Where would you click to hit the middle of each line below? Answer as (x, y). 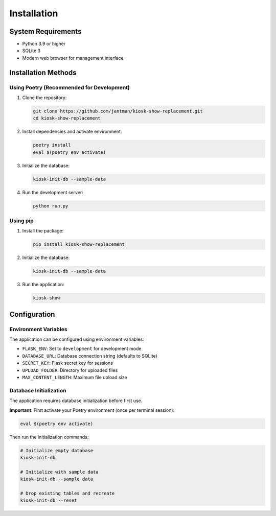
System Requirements (45, 31)
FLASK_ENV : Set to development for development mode (82, 349)
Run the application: (43, 285)
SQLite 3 (31, 51)
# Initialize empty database (57, 450)
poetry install (52, 145)
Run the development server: (53, 192)
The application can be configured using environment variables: (77, 339)
